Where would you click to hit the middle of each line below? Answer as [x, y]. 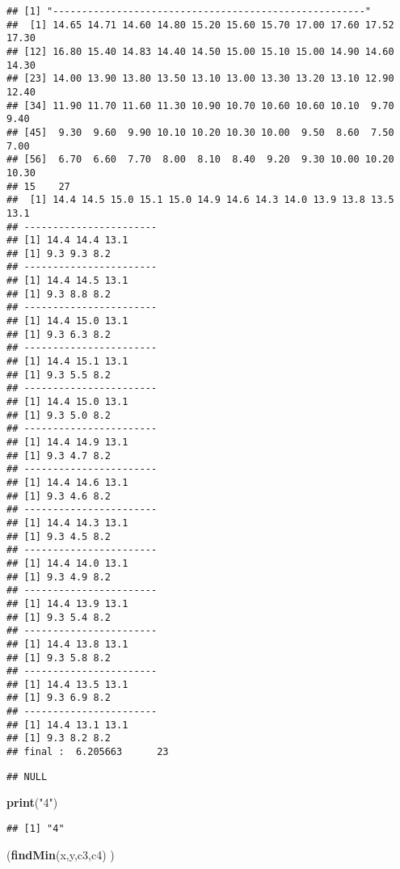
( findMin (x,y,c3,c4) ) [61, 854]
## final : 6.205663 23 [88, 752]
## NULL [27, 776]
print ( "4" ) [32, 802]
